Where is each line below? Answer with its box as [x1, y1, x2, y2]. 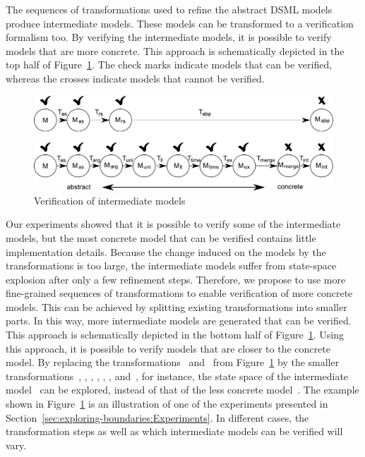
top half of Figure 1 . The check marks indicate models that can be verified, [6, 57, 333, 72]
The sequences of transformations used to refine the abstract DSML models [6, 2, 333, 16]
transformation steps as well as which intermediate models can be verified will [6, 424, 343, 439]
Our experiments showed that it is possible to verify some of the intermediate [6, 217, 341, 231]
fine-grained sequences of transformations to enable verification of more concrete [6, 286, 353, 300]
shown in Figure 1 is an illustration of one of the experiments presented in [6, 396, 328, 411]
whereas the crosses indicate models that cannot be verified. [6, 71, 265, 85]
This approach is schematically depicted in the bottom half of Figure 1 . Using [6, 327, 344, 342]
